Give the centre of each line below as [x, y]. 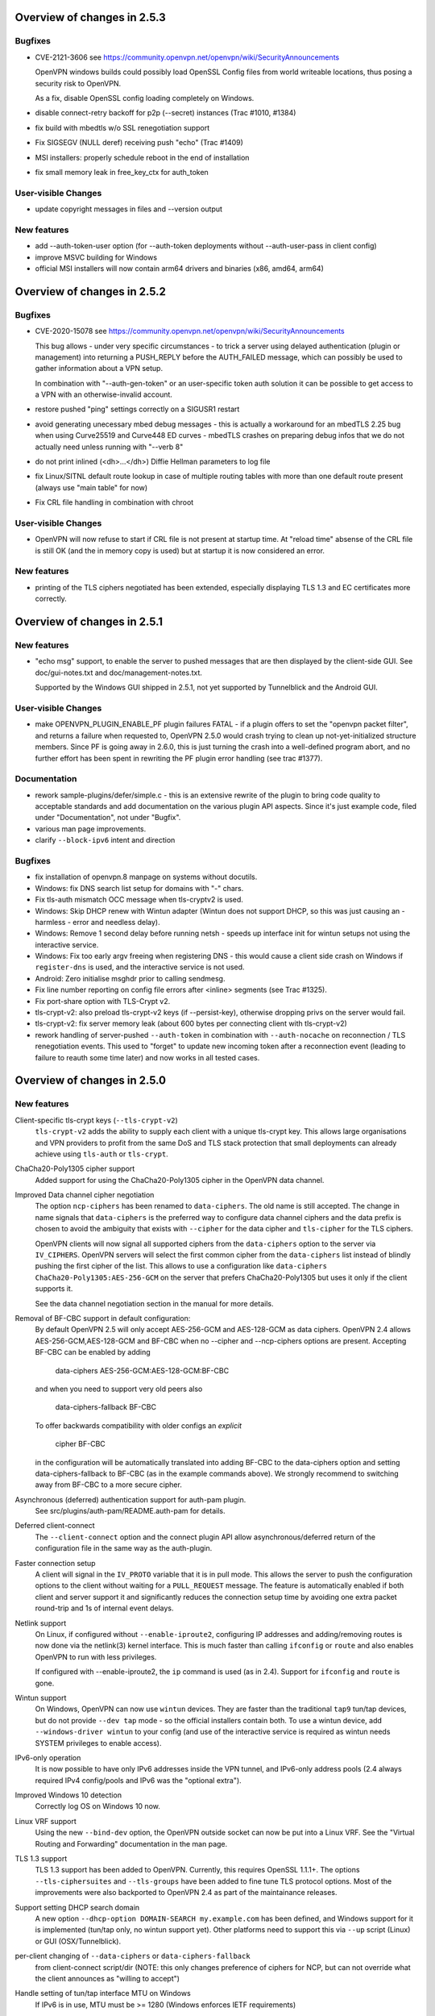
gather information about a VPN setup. [99, 369]
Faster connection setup [55, 1563]
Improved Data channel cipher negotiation [85, 1195]
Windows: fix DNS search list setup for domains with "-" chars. [139, 888]
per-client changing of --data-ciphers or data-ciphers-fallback [133, 1956]
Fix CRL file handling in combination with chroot [114, 502]
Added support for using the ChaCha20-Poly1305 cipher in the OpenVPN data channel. [180, 1180]
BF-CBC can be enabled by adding [93, 1352]
